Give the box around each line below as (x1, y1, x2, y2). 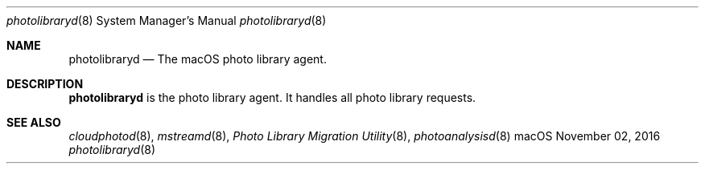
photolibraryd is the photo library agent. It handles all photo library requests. (68, 91, 476, 104)
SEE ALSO (6, 115, 61, 129)
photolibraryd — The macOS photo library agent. (68, 52, 327, 66)
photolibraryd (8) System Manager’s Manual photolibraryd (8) (6, 14, 327, 27)
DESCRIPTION (6, 77, 84, 91)
